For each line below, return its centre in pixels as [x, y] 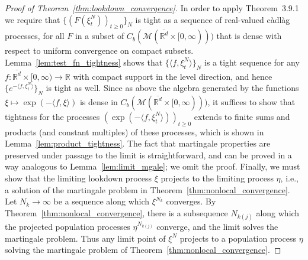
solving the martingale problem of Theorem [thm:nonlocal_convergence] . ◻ [143, 250]
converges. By [191, 201]
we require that [33, 19]
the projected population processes [68, 227]
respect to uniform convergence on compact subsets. [99, 51]
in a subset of [100, 36]
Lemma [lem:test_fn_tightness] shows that [84, 62]
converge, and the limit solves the [217, 227]
